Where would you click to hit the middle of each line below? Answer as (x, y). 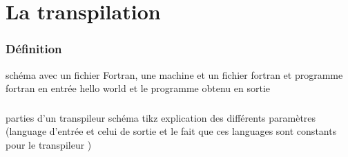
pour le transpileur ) (49, 144)
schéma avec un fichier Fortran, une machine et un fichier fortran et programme (174, 74)
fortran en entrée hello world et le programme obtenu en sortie (138, 88)
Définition (34, 49)
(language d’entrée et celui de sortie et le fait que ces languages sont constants (171, 131)
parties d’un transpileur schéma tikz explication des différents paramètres (161, 117)
